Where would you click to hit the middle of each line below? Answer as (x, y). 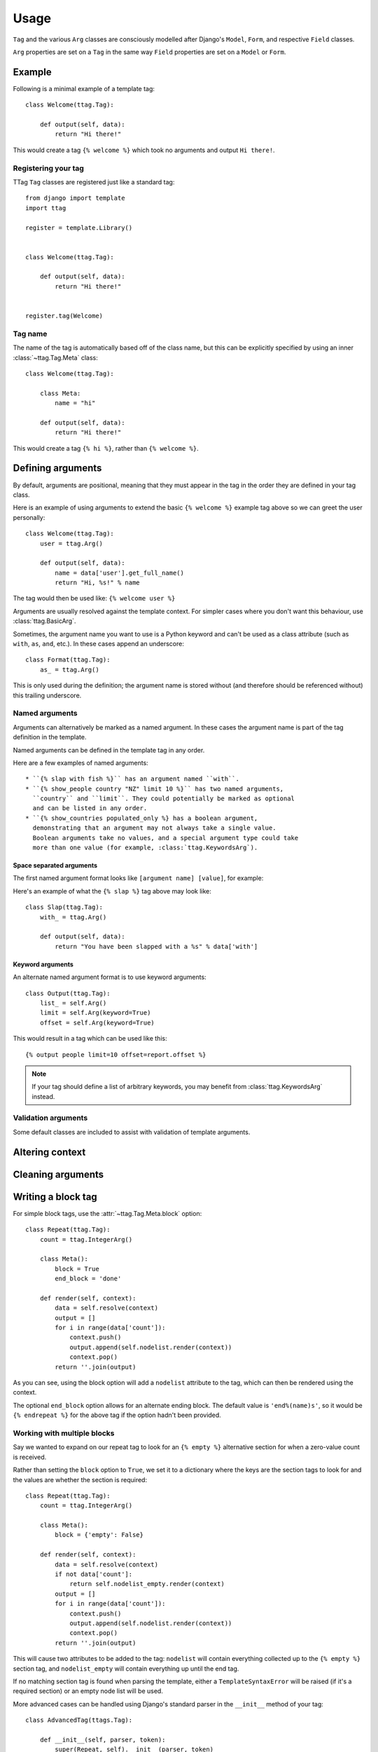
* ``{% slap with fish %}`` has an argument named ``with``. (132, 779)
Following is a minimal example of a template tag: (84, 88)
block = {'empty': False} (99, 1535)
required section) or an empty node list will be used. (88, 1691)
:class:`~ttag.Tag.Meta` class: (55, 357)
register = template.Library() (79, 227)
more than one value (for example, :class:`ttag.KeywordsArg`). (145, 848)
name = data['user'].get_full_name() (120, 573)
